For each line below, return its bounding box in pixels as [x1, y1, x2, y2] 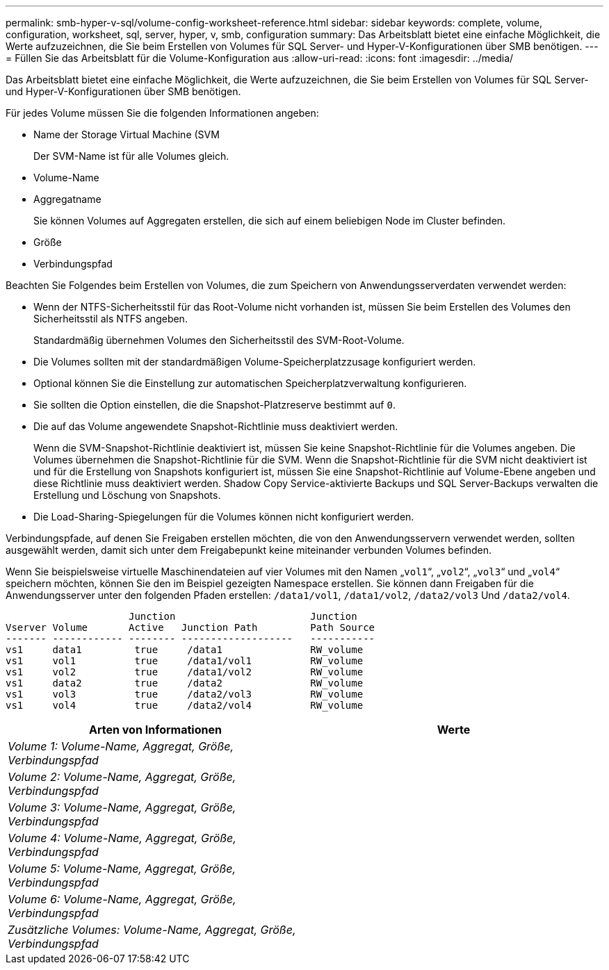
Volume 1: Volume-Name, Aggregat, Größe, [8, 739, 234, 753]
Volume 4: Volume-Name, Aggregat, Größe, [8, 831, 236, 845]
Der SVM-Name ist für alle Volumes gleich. [33, 150, 229, 162]
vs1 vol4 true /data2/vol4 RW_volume [6, 700, 364, 711]
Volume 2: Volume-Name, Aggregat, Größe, [8, 770, 236, 784]
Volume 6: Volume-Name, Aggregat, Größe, [8, 892, 236, 906]
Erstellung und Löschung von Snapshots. [33, 489, 221, 501]
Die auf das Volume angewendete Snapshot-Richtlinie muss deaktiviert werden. [33, 420, 398, 432]
